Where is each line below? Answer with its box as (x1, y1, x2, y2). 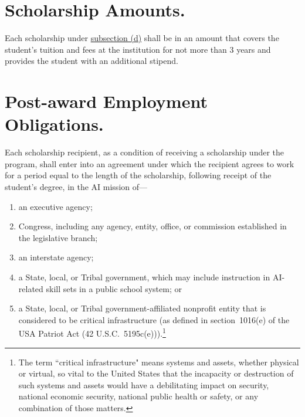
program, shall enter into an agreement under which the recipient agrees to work (5, 157, 294, 169)
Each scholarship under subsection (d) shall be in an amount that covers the (5, 32, 279, 44)
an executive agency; (18, 200, 93, 212)
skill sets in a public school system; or (46, 282, 182, 294)
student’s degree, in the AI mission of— (5, 181, 147, 192)
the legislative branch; (18, 231, 98, 243)
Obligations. (5, 112, 104, 136)
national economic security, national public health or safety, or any (18, 390, 259, 402)
